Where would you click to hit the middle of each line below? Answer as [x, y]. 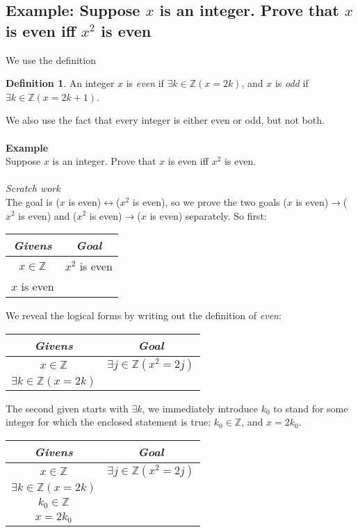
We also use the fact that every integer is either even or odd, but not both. [165, 120]
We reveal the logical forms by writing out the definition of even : [144, 315]
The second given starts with [67, 408]
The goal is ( [33, 201]
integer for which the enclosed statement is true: [108, 422]
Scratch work [33, 188]
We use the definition [51, 59]
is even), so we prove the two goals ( [210, 201]
